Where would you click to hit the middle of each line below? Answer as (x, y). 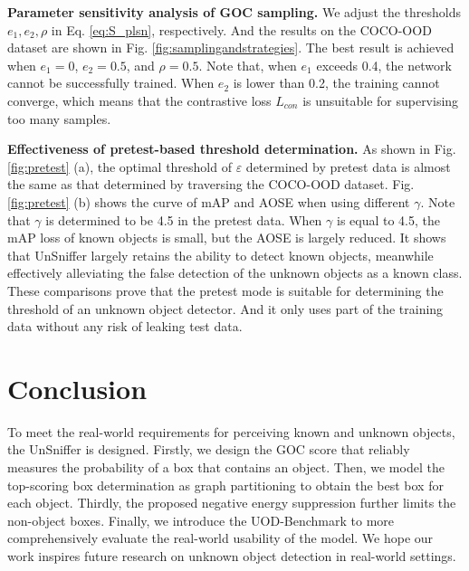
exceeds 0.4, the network (384, 65)
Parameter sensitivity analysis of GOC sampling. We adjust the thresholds (234, 12)
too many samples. (59, 118)
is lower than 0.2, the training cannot (336, 83)
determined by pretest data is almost (348, 166)
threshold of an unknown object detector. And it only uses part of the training (225, 308)
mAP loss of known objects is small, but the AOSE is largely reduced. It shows (227, 238)
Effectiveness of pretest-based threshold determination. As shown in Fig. (232, 149)
